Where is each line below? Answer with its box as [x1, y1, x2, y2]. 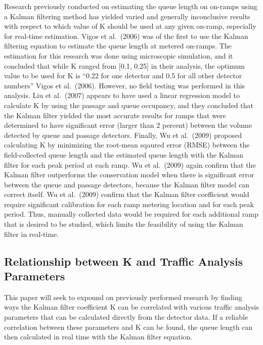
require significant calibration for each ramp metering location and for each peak [4, 199, 254, 209]
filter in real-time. [4, 228, 59, 239]
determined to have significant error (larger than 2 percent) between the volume [4, 120, 252, 130]
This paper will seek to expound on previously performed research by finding [4, 291, 242, 302]
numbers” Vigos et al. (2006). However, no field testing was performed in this [4, 80, 245, 90]
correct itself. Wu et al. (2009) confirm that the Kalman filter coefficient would [4, 189, 249, 200]
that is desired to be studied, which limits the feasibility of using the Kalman [4, 219, 243, 229]
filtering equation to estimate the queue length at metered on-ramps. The [4, 40, 232, 51]
